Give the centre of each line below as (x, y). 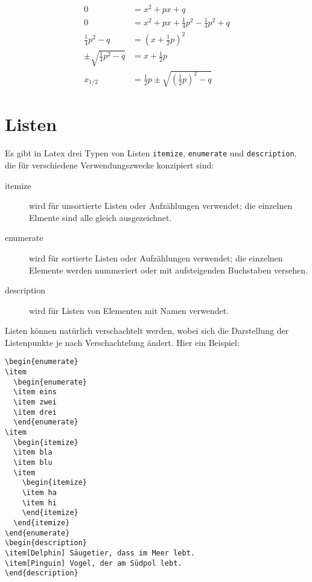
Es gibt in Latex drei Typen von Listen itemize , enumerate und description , (151, 153)
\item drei (35, 412)
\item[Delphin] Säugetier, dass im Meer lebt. (100, 553)
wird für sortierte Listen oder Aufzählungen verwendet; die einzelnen (156, 257)
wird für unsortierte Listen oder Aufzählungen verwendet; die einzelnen (161, 206)
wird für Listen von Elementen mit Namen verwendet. (129, 310)
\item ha (39, 493)
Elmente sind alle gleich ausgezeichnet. (100, 217)
